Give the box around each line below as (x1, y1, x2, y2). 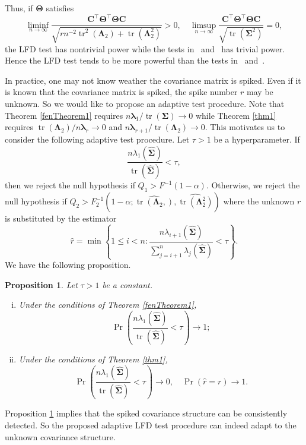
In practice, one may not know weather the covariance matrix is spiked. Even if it (5, 74, 301, 86)
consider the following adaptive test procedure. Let (5, 132, 190, 145)
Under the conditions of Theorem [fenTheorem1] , (18, 298, 197, 311)
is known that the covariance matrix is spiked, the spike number (5, 86, 238, 98)
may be (247, 86, 273, 98)
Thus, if (5, 2, 33, 14)
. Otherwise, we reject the (206, 179, 300, 191)
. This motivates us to (205, 121, 285, 133)
